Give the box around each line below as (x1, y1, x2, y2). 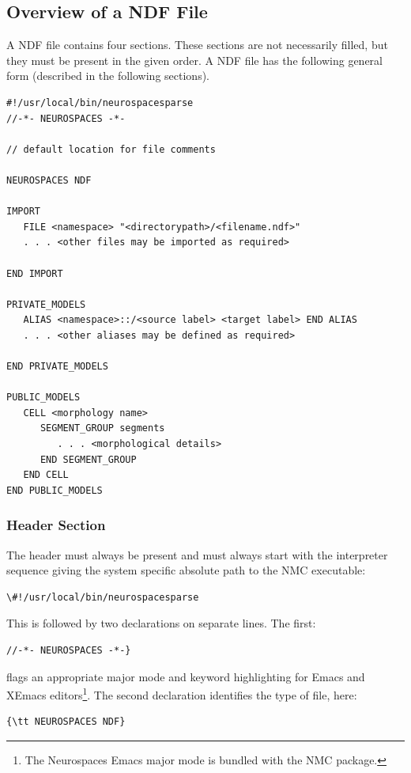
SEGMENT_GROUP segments (40, 422, 165, 434)
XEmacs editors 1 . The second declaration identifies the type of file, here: (6, 684, 357, 703)
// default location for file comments (6, 143, 216, 155)
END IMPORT (6, 267, 63, 279)
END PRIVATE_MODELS (6, 361, 108, 373)
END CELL (23, 469, 69, 481)
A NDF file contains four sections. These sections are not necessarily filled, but (6, 36, 388, 53)
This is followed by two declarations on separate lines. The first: (6, 615, 316, 631)
